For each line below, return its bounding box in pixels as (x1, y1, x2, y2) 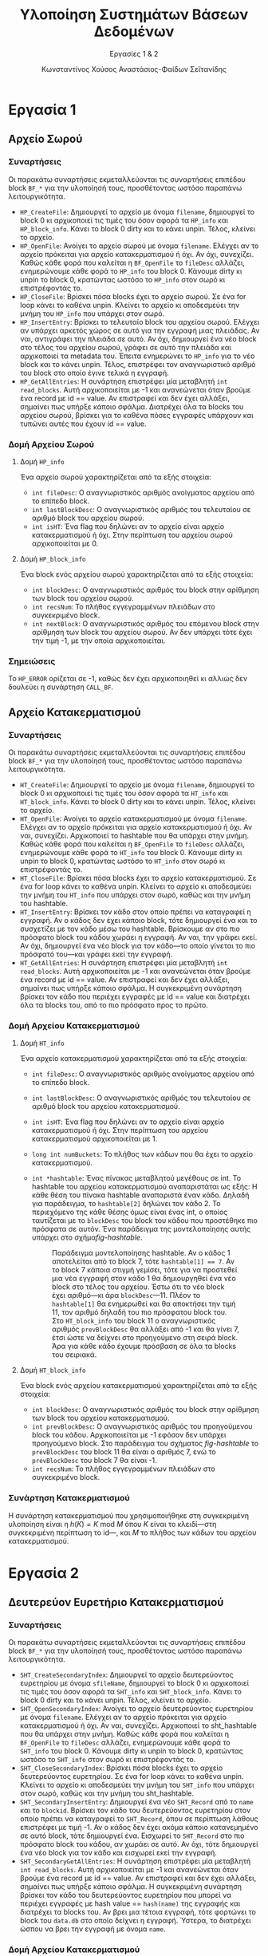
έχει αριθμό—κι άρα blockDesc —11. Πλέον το (51, 1291, 201, 1300)
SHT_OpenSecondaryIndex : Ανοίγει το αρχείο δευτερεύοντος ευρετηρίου (19, 1704, 254, 1713)
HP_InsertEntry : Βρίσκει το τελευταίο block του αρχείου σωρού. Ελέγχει (19, 317, 260, 326)
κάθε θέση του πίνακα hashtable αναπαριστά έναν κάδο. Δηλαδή (31, 1190, 250, 1200)
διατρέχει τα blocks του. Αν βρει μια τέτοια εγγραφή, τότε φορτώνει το (19, 1907, 257, 1917)
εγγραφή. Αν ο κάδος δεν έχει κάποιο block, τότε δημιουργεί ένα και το (19, 915, 258, 925)
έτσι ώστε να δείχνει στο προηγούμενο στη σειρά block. (51, 1333, 238, 1343)
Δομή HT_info (19, 1039, 65, 1048)
